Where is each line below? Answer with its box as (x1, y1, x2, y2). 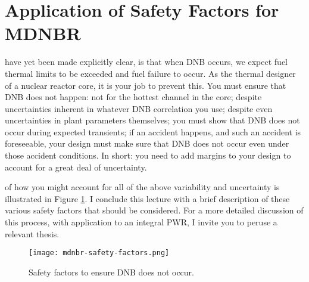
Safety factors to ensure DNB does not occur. (29, 265, 194, 278)
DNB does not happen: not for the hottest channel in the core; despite (5, 91, 262, 103)
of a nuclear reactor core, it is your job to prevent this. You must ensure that (5, 79, 286, 91)
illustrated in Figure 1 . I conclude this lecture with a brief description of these (5, 192, 290, 204)
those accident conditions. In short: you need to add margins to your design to (5, 149, 291, 162)
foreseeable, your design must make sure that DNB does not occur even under (5, 137, 289, 150)
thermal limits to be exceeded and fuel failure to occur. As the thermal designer (5, 67, 296, 79)
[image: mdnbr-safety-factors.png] (29, 249, 170, 258)
